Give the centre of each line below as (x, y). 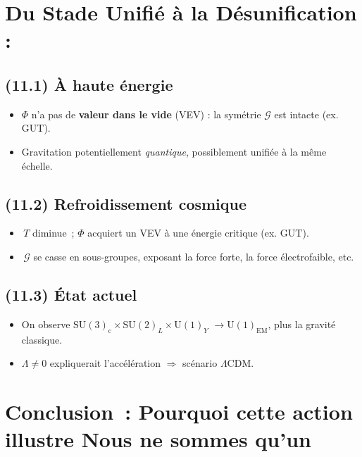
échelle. (37, 165)
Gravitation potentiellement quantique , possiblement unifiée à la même (174, 151)
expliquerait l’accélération (105, 363)
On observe (46, 324)
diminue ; (53, 233)
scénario (200, 363)
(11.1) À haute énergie (89, 84)
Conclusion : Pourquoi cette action (179, 411)
